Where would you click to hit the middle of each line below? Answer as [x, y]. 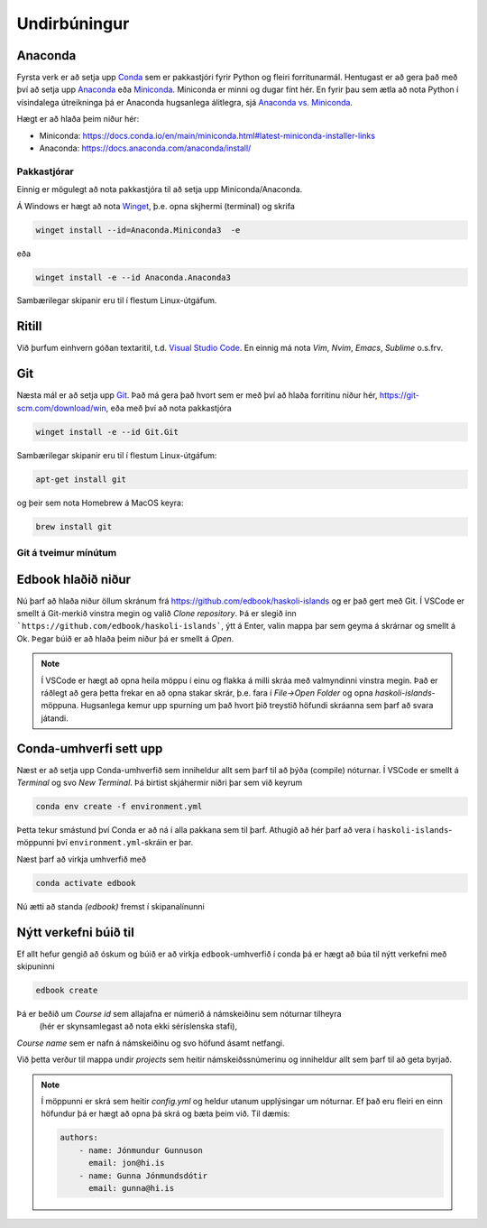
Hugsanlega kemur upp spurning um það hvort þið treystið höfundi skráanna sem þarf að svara [257, 706]
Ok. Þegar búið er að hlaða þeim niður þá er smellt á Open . [125, 638]
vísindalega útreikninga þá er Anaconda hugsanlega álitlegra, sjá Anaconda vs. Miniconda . [185, 102]
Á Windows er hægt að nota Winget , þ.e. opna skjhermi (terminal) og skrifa [156, 206]
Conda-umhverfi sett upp [90, 748]
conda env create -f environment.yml [119, 807]
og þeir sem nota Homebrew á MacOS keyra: [100, 503]
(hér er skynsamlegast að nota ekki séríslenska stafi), [138, 1026]
